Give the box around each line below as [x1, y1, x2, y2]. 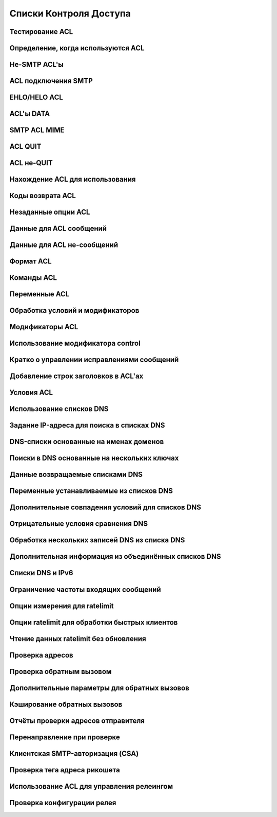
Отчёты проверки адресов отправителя [9, 716, 145, 725]
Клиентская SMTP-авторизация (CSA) [9, 749, 139, 758]
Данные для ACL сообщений [9, 224, 107, 233]
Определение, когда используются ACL [9, 44, 145, 52]
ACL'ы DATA [9, 110, 50, 118]
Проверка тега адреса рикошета [9, 766, 120, 774]
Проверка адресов [9, 651, 74, 660]
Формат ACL [9, 257, 52, 266]
